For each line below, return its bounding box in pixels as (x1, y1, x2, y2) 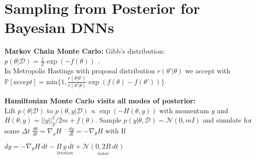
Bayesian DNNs (4, 17, 114, 37)
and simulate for (203, 115, 252, 125)
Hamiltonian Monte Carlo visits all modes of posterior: (4, 95, 196, 105)
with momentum (159, 105, 209, 115)
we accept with (185, 65, 230, 75)
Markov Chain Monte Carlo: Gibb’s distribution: (4, 46, 165, 56)
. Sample (95, 115, 121, 125)
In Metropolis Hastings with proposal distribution (4, 65, 155, 75)
